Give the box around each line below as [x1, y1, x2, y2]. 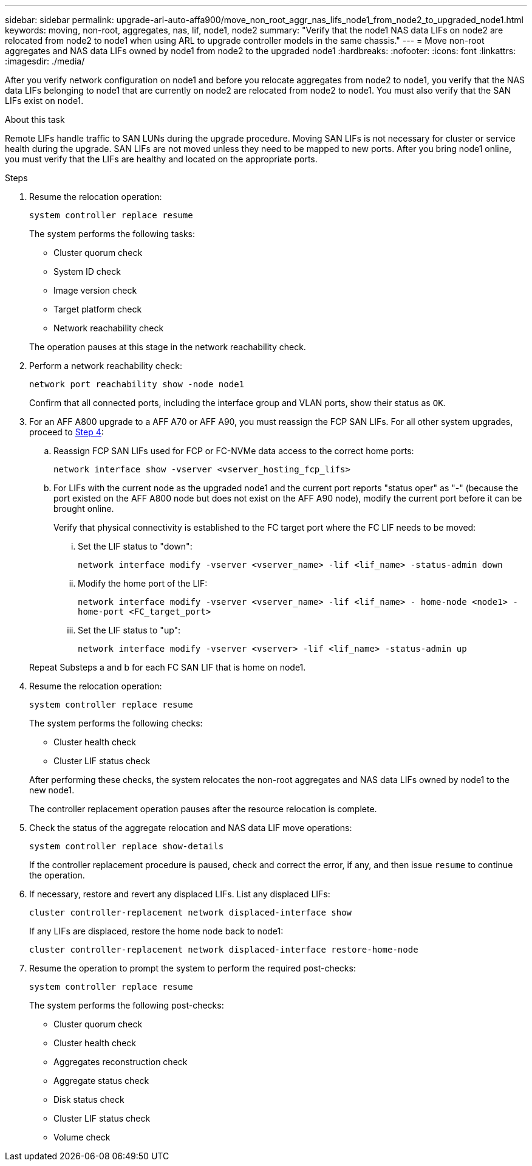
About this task [5, 114, 65, 125]
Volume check [53, 1132, 111, 1142]
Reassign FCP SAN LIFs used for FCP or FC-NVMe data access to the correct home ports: [53, 446, 414, 456]
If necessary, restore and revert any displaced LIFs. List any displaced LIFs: [29, 889, 330, 899]
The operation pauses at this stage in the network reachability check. [29, 342, 306, 352]
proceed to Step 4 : [29, 427, 104, 437]
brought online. [53, 503, 114, 514]
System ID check [53, 266, 121, 277]
